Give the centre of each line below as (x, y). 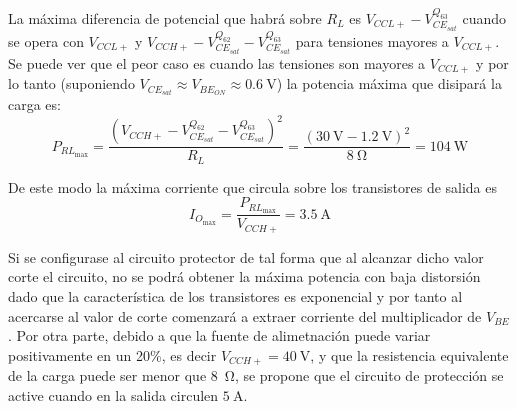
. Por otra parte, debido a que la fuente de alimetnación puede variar (219, 335)
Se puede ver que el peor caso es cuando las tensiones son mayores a (217, 62)
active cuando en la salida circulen (113, 394)
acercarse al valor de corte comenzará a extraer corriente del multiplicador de (245, 315)
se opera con (46, 40)
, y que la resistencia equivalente (409, 354)
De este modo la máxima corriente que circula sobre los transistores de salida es (253, 186)
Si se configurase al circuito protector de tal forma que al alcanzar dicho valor (246, 256)
